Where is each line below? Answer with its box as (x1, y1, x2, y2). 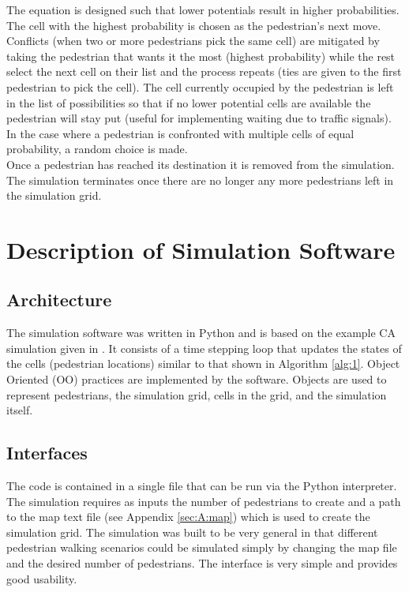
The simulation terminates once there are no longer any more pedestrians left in (6, 171, 394, 188)
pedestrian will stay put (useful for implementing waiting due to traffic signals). (6, 110, 392, 126)
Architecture (6, 287, 112, 312)
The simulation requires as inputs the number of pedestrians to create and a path (6, 493, 401, 509)
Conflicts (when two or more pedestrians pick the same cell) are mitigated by (6, 32, 380, 49)
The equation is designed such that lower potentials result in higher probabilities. (6, 2, 400, 17)
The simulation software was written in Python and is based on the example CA (6, 324, 396, 341)
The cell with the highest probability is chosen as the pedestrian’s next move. (6, 17, 381, 33)
